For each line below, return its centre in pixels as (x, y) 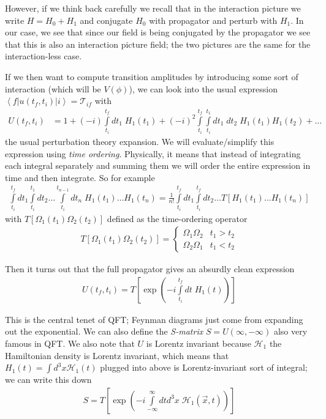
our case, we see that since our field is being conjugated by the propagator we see (158, 32)
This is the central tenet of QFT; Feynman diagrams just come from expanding (154, 319)
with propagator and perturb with (213, 20)
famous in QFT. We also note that (70, 343)
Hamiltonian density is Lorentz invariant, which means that (117, 355)
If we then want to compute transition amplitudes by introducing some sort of (152, 76)
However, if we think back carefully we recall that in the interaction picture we (153, 8)
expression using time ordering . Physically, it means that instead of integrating (153, 153)
